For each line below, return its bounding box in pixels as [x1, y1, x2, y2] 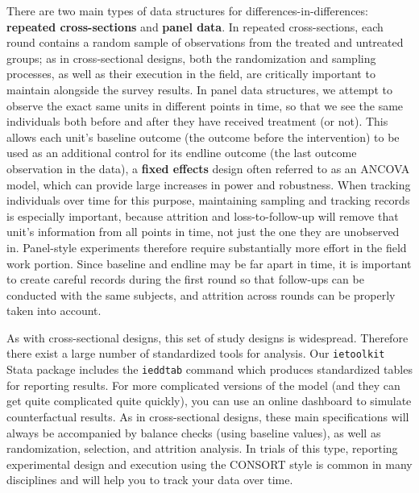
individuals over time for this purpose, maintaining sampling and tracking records [6, 192, 410, 209]
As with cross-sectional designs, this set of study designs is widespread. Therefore [6, 329, 409, 346]
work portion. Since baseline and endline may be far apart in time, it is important [6, 255, 412, 271]
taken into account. [6, 302, 102, 319]
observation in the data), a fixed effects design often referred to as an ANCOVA [6, 159, 410, 176]
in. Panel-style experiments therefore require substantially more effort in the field [6, 238, 407, 255]
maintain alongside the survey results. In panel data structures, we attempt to [6, 81, 392, 97]
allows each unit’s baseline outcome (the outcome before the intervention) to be [6, 128, 400, 145]
